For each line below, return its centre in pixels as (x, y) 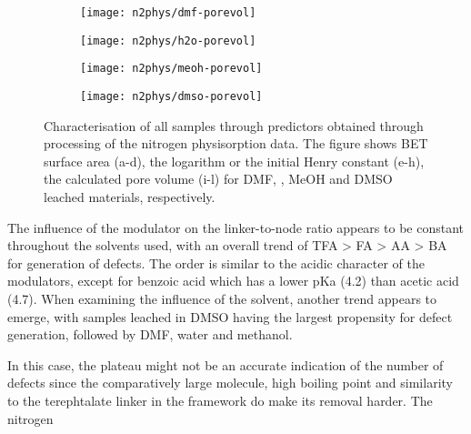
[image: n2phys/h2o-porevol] (168, 40)
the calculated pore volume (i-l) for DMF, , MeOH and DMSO (218, 179)
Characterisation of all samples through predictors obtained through (234, 125)
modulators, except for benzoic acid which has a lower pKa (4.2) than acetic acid (233, 281)
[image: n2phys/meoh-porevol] (171, 69)
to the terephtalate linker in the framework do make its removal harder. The (220, 400)
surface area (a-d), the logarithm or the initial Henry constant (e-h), (234, 161)
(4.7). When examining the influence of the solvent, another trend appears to (222, 298)
